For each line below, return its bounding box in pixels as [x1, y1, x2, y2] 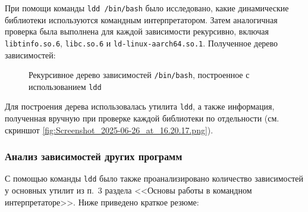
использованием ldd [29, 80, 102, 92]
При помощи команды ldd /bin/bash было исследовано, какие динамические [5, 2, 289, 14]
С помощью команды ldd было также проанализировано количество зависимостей [5, 172, 303, 185]
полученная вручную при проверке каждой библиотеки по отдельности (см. [5, 112, 279, 124]
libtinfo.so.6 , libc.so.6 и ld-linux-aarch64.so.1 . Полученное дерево [5, 36, 278, 49]
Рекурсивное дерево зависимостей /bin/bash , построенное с [29, 68, 250, 81]
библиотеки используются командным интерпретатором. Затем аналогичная [5, 13, 278, 26]
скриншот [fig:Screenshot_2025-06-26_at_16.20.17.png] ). [5, 123, 213, 136]
